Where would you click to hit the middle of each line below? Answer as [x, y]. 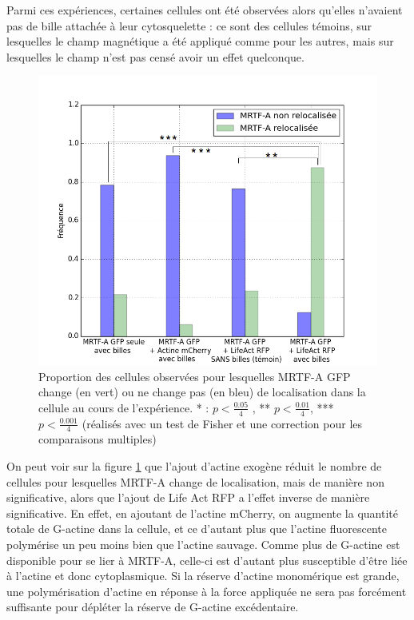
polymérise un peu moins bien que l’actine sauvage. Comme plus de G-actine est [203, 544]
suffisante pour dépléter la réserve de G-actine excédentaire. [153, 607]
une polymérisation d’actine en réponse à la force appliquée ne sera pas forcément [207, 591]
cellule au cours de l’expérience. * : [124, 407]
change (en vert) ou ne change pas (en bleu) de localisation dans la [202, 392]
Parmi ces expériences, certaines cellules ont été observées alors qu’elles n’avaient [205, 10]
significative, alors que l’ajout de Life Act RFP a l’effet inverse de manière [188, 497]
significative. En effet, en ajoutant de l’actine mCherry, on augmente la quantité [202, 513]
